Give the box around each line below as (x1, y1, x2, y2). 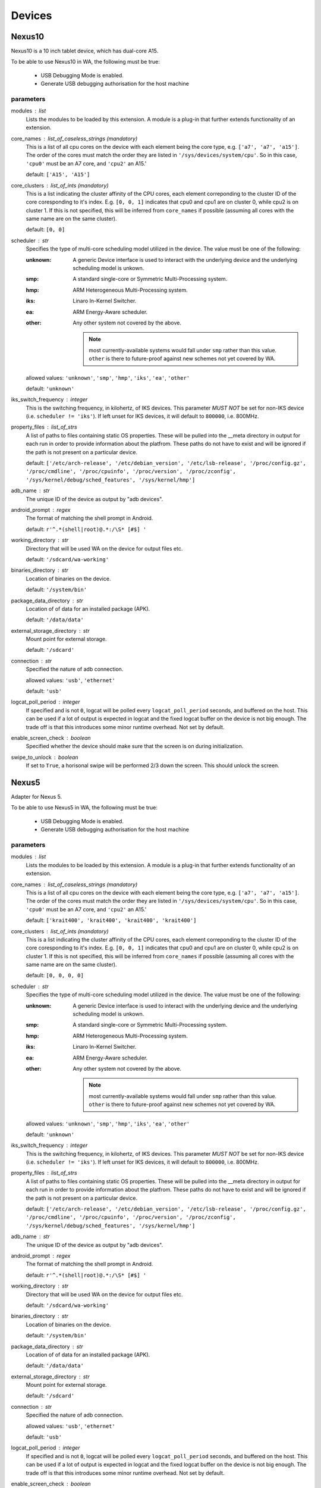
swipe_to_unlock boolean (11, 754, 78, 761)
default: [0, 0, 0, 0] (26, 972, 84, 979)
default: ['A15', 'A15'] (26, 171, 90, 178)
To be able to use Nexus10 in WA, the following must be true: (11, 58, 160, 65)
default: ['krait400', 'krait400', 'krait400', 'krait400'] (26, 917, 197, 924)
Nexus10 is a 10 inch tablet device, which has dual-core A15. (11, 48, 159, 55)
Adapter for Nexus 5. (11, 793, 62, 801)
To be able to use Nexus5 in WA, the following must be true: (11, 804, 158, 811)
